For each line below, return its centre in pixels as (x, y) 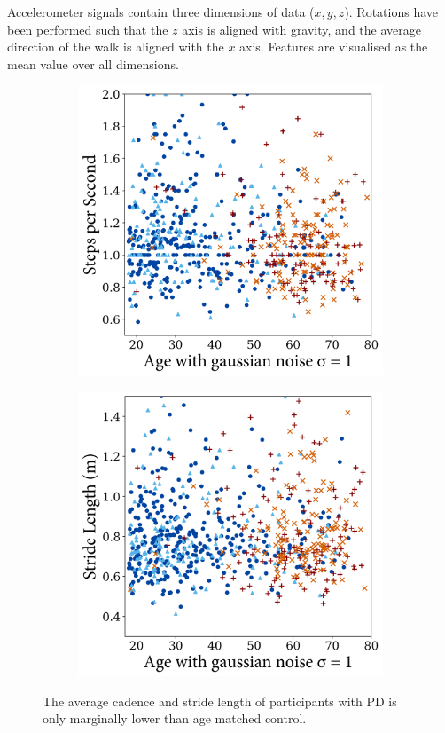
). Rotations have (391, 12)
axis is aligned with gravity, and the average (301, 29)
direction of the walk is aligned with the (116, 47)
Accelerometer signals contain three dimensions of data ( (161, 12)
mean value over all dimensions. (93, 63)
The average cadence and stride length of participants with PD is (220, 701)
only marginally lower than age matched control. (175, 718)
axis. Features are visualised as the (334, 47)
